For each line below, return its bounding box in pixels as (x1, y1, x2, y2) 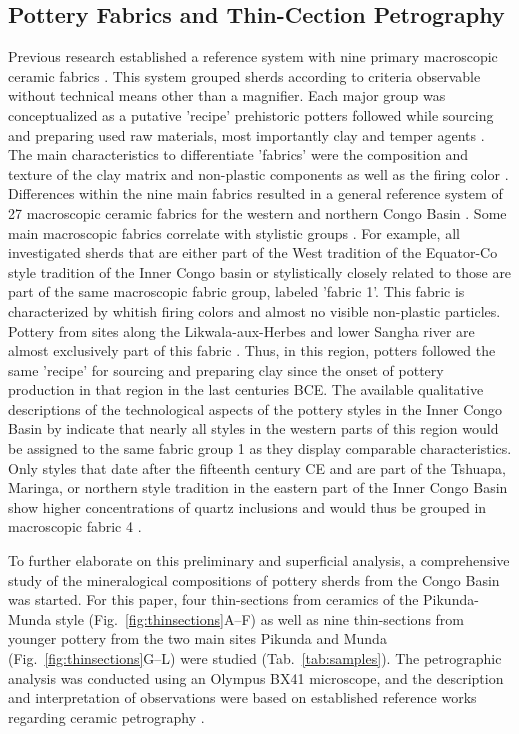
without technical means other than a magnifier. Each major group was (8, 85, 446, 106)
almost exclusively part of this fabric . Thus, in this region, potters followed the (8, 340, 496, 361)
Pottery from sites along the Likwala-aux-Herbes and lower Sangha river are (8, 320, 475, 341)
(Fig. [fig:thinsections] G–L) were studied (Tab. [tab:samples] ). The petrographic (8, 648, 502, 669)
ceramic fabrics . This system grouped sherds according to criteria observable (8, 65, 481, 86)
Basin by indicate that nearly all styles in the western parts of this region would (8, 418, 499, 439)
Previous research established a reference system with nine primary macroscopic (8, 46, 498, 67)
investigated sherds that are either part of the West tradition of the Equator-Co (8, 242, 498, 263)
